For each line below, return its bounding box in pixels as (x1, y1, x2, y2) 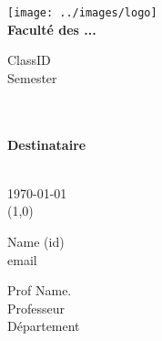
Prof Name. (7, 281, 72, 300)
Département (7, 316, 80, 336)
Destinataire (7, 134, 86, 154)
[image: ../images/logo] (7, 6, 157, 19)
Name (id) (7, 232, 65, 250)
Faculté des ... (7, 19, 96, 38)
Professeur (7, 298, 66, 317)
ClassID (7, 50, 51, 69)
